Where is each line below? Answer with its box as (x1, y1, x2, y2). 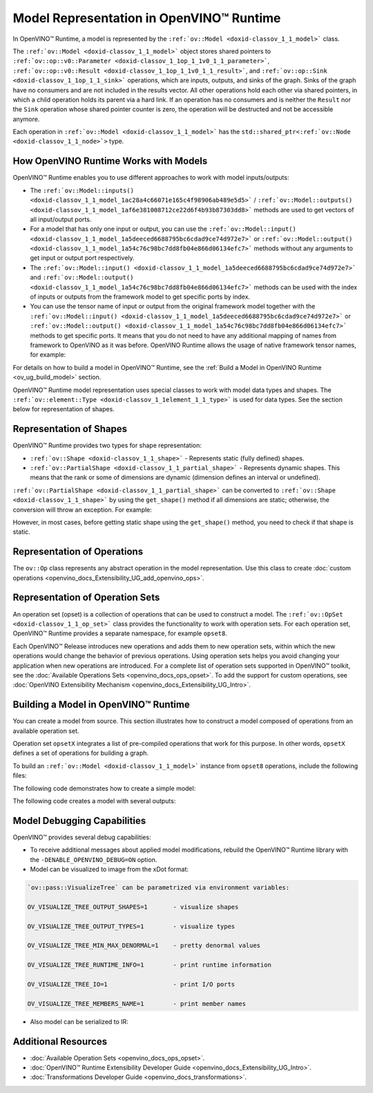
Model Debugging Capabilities (12, 814, 146, 826)
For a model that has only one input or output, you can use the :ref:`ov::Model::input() (30, 225, 296, 233)
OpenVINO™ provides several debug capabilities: (12, 833, 151, 841)
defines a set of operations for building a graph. (12, 749, 149, 757)
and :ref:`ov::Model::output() (30, 273, 134, 281)
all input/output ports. (30, 215, 92, 223)
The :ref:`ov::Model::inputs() (30, 186, 135, 194)
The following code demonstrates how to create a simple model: (12, 784, 196, 792)
